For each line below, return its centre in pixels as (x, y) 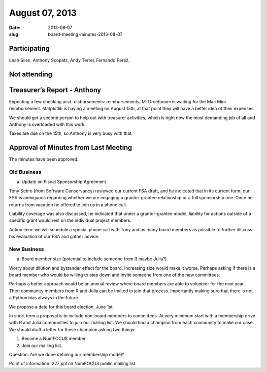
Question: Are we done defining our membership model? (66, 354)
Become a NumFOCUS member (54, 339)
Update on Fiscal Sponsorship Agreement (64, 182)
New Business (27, 249)
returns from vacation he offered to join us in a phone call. (68, 205)
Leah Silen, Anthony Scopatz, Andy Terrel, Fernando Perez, (69, 60)
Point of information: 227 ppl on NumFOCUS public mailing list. (73, 364)
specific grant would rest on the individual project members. (70, 220)
